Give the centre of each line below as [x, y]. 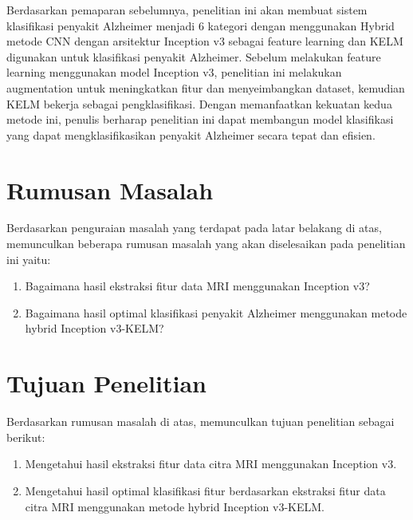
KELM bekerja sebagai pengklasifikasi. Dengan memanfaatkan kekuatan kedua [199, 103]
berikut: [26, 437]
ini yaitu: [29, 259]
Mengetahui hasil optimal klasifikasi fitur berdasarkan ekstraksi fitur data [205, 490]
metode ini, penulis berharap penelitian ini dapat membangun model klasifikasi [200, 119]
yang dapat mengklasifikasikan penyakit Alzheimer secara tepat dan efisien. [191, 134]
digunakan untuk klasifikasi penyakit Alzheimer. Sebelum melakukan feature [194, 56]
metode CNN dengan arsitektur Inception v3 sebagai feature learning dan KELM [205, 41]
